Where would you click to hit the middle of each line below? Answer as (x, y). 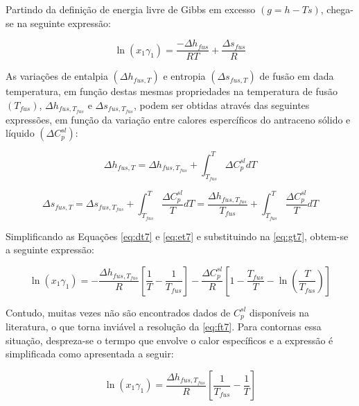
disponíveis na (279, 312)
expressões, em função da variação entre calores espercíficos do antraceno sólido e (178, 119)
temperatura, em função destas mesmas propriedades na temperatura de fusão (172, 91)
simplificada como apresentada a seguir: (90, 354)
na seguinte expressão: (64, 23)
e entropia (184, 76)
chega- (340, 9)
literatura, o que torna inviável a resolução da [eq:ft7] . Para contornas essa (164, 327)
